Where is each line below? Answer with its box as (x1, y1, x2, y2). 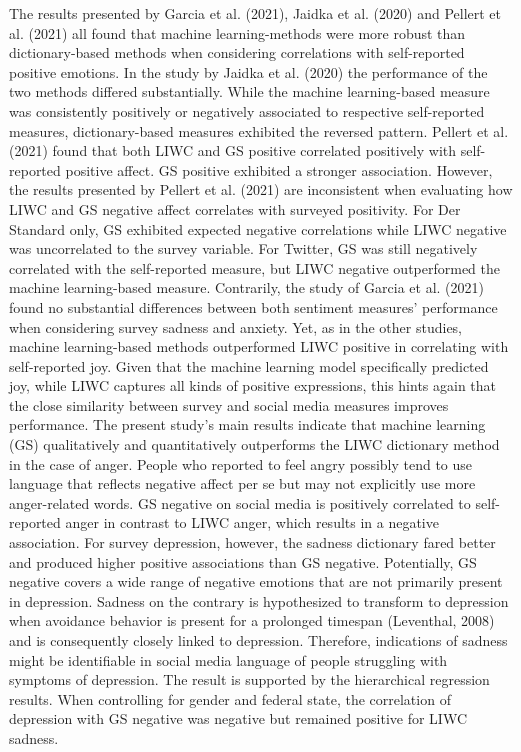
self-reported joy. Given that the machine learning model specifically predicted (9, 355, 489, 376)
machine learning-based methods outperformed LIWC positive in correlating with (9, 336, 509, 357)
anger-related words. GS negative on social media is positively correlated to (9, 492, 471, 513)
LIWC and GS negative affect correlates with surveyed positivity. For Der (9, 198, 461, 219)
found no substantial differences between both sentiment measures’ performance (9, 296, 498, 317)
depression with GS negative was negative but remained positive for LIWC (9, 708, 468, 729)
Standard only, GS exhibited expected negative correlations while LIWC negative (9, 218, 507, 239)
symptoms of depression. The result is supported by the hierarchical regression (9, 669, 490, 690)
